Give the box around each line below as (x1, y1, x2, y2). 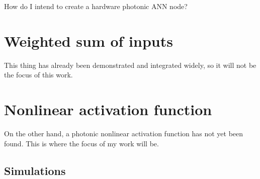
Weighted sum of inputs (4, 30, 173, 51)
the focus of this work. (4, 69, 73, 80)
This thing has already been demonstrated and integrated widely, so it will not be (4, 59, 256, 70)
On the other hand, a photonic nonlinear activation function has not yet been (4, 128, 243, 139)
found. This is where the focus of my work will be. (4, 138, 159, 148)
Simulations (4, 162, 66, 178)
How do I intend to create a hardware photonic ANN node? (4, 1, 188, 11)
